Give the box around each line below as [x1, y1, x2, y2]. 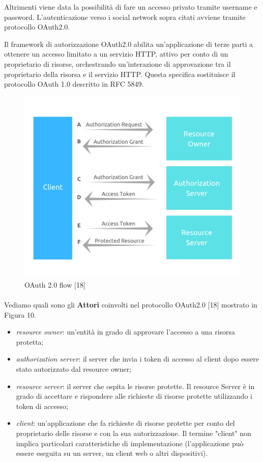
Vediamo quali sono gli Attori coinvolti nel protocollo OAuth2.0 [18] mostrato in [4, 299, 257, 310]
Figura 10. [4, 309, 36, 320]
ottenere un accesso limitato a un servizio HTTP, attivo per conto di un [4, 48, 228, 59]
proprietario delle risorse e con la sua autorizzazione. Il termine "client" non [16, 427, 251, 438]
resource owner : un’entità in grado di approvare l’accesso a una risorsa [16, 326, 236, 337]
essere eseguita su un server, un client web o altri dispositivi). [16, 448, 208, 458]
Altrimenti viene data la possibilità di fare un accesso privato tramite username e [4, 2, 257, 12]
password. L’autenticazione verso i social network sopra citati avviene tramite [4, 11, 246, 22]
